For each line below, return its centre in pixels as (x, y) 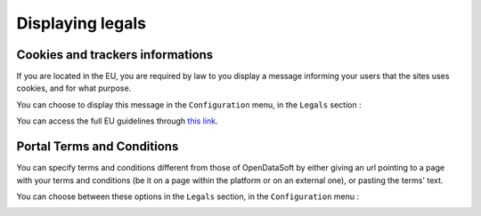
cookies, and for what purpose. (74, 88)
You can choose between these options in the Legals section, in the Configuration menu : (188, 196)
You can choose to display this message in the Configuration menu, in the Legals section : (189, 104)
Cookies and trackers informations (115, 55)
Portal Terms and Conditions (98, 147)
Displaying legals (82, 23)
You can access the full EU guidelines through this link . (117, 121)
